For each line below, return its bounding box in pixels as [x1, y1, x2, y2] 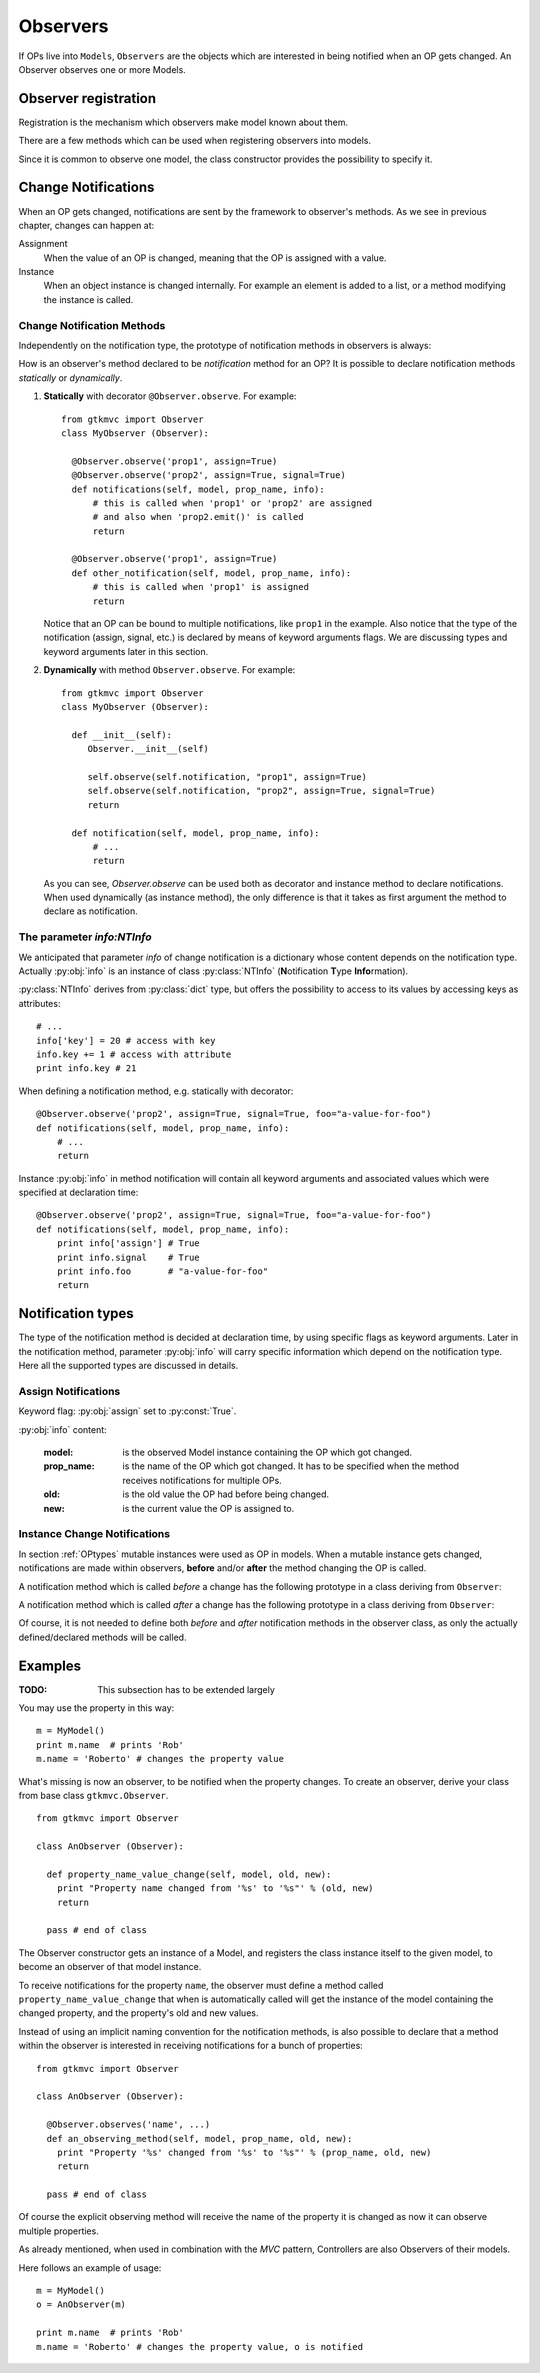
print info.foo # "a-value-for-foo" [56, 1266, 269, 1277]
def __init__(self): [71, 729, 173, 740]
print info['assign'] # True [56, 1238, 200, 1249]
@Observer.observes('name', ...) [46, 2119, 211, 2130]
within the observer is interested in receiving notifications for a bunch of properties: [18, 2040, 364, 2052]
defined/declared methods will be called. [18, 1631, 187, 1643]
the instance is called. [43, 293, 134, 305]
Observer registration [18, 90, 157, 107]
